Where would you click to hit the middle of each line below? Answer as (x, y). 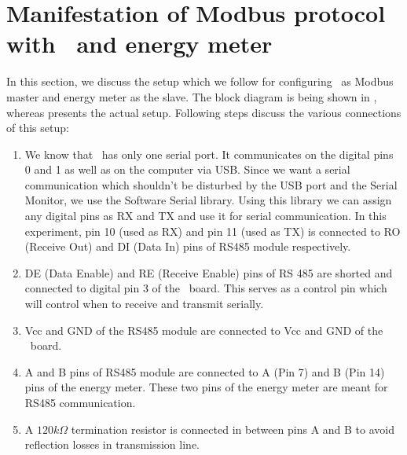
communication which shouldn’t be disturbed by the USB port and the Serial (211, 184)
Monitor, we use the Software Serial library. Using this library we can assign (208, 200)
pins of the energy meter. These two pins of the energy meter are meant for (206, 387)
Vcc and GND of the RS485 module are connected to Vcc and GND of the (204, 330)
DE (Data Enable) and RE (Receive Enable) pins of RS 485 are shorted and (209, 272)
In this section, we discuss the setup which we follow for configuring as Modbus (200, 81)
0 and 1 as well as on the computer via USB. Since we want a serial (187, 169)
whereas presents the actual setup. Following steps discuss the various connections (204, 112)
